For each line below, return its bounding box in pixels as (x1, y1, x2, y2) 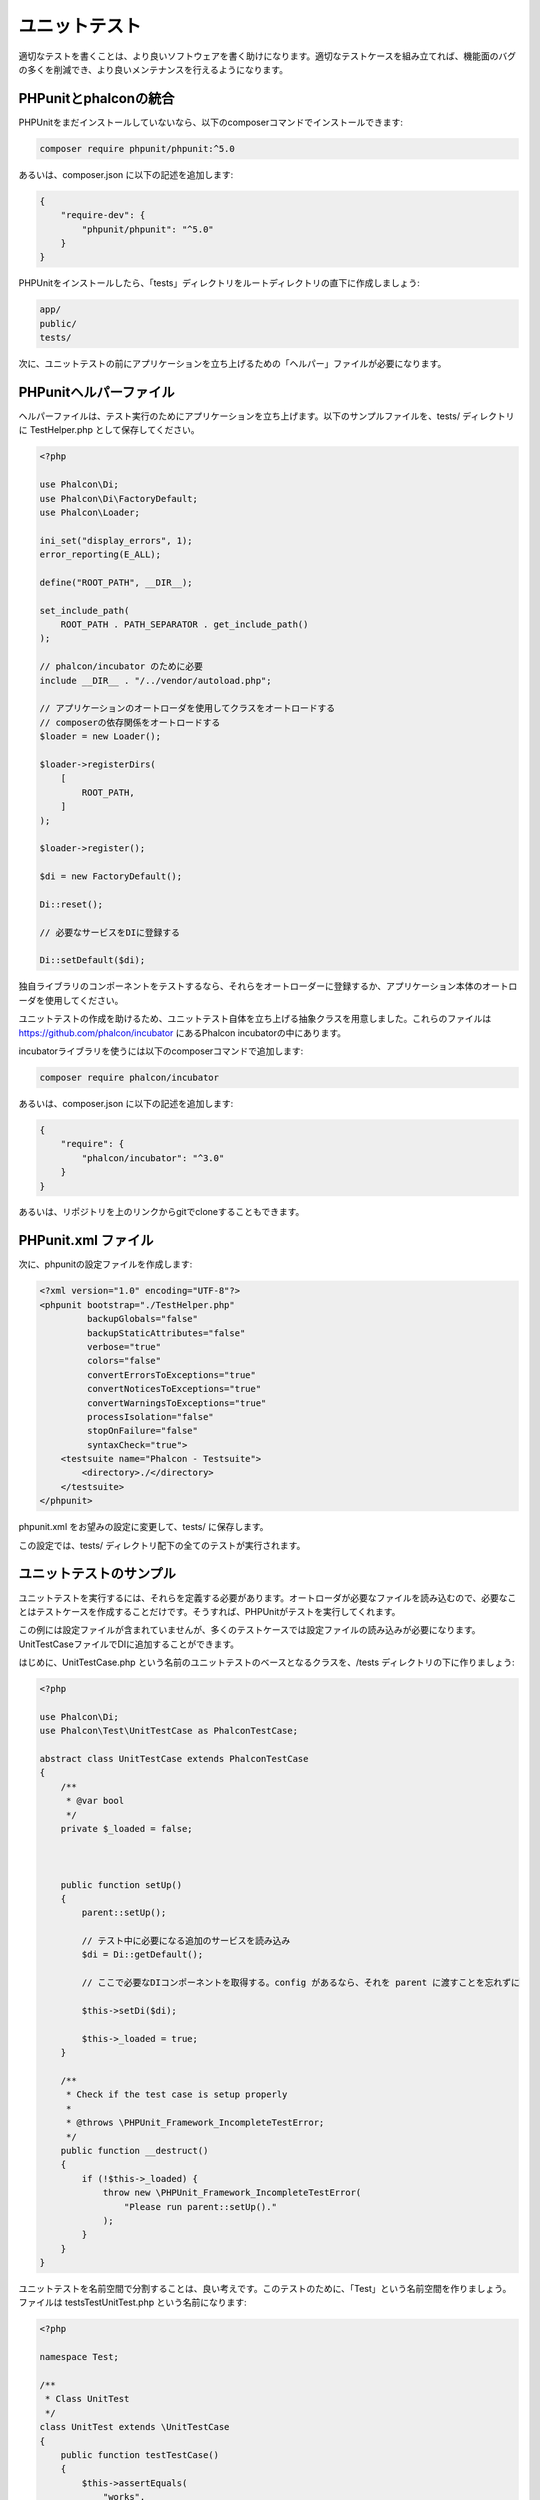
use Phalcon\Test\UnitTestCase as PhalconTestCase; (39, 1725, 299, 1737)
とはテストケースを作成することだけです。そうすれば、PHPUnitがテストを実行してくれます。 (18, 1605, 401, 1617)
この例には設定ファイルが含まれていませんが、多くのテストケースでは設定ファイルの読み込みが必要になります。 (18, 1624, 481, 1636)
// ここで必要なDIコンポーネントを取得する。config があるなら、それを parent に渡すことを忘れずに (81, 1977, 520, 1989)
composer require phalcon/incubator (39, 1071, 220, 1083)
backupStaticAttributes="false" (86, 1327, 246, 1339)
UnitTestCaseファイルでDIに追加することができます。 (18, 1638, 240, 1650)
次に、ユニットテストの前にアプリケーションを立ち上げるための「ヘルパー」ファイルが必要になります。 (18, 358, 447, 370)
